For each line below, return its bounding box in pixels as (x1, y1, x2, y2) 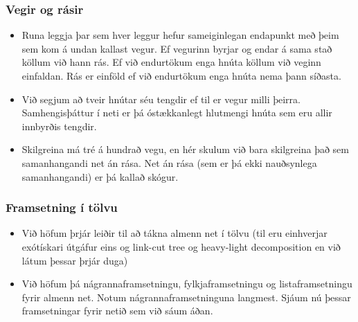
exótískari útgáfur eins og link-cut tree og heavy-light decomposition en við (21, 239, 341, 253)
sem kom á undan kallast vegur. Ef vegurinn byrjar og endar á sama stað (21, 41, 332, 55)
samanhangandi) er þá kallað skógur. (21, 169, 179, 184)
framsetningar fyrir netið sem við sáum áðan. (21, 303, 213, 318)
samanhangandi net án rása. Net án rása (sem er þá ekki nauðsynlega (21, 155, 317, 170)
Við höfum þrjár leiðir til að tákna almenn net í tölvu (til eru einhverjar (21, 226, 328, 240)
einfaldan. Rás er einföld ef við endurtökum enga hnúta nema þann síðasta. (21, 69, 341, 82)
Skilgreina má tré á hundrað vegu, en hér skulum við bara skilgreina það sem (21, 142, 350, 156)
